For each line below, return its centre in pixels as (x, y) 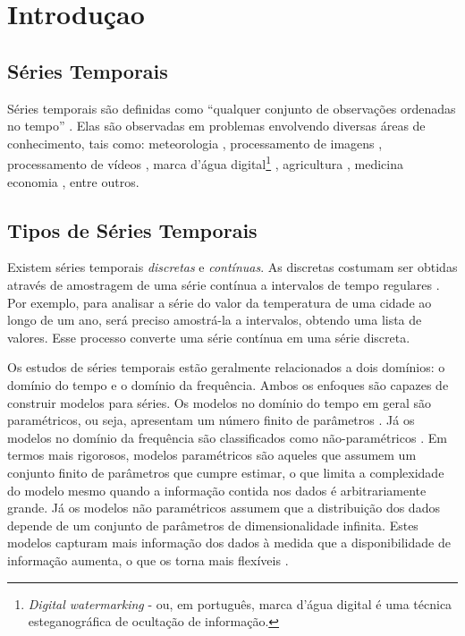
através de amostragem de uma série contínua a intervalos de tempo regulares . (224, 284)
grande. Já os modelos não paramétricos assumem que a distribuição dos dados (224, 508)
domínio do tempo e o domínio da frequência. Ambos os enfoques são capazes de (228, 384)
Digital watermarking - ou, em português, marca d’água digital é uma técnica (240, 603)
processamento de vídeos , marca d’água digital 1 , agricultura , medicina (205, 163)
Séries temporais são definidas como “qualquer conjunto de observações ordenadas (232, 108)
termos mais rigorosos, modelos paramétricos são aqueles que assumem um (212, 455)
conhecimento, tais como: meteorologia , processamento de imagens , (195, 143)
